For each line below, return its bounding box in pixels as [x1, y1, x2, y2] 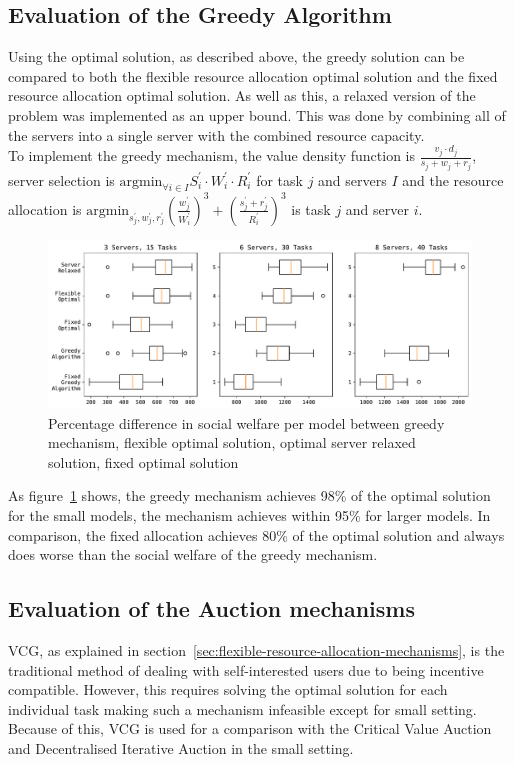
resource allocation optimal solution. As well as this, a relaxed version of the [8, 85, 476, 106]
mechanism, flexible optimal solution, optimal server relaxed [48, 432, 416, 453]
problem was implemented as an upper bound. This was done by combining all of [8, 104, 506, 125]
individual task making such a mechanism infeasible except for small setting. [8, 698, 477, 719]
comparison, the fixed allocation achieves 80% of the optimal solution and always [8, 524, 505, 545]
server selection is [8, 169, 115, 190]
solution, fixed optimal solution [48, 451, 239, 472]
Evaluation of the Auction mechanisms [8, 593, 415, 624]
